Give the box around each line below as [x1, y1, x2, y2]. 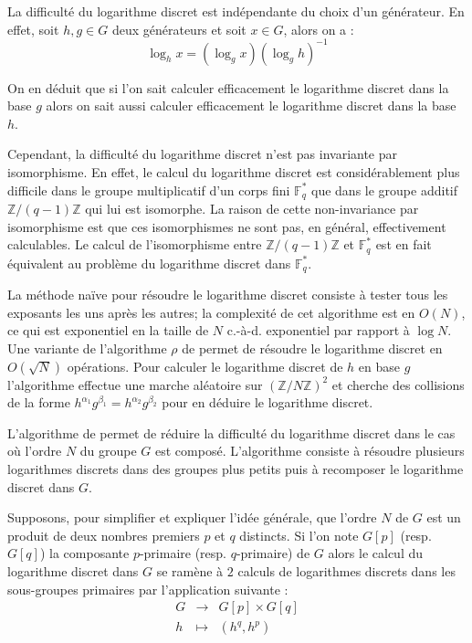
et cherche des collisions [331, 374, 465, 394]
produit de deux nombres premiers [7, 525, 200, 544]
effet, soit [7, 19, 59, 38]
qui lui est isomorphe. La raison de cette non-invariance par [85, 199, 419, 218]
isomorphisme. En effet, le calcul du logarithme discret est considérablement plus [7, 163, 460, 182]
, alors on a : [283, 19, 354, 38]
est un [426, 508, 461, 527]
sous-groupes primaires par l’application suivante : [7, 579, 288, 598]
